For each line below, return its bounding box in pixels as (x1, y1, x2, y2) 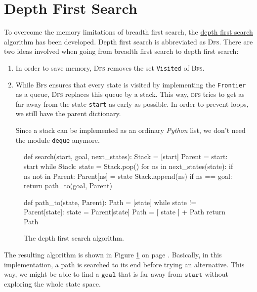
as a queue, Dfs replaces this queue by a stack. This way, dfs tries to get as (15, 89, 245, 99)
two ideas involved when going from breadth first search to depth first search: (4, 46, 239, 56)
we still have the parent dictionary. (15, 108, 121, 119)
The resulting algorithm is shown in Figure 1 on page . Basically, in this (4, 250, 222, 260)
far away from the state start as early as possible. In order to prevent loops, (15, 98, 249, 109)
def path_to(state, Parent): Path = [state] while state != (24, 197, 197, 207)
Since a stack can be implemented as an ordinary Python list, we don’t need (15, 125, 246, 135)
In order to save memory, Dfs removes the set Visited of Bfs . (15, 62, 205, 73)
